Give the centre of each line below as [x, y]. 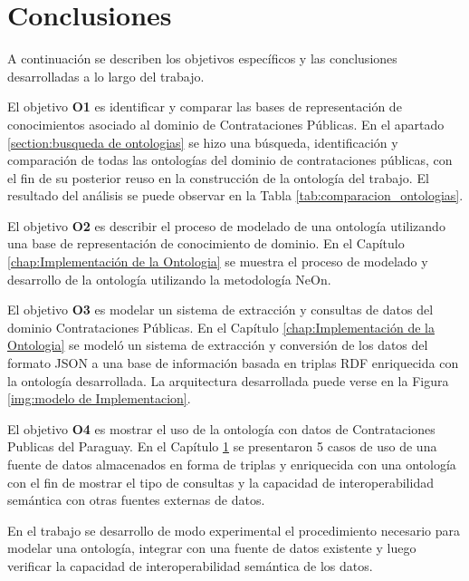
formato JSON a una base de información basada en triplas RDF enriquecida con [233, 363]
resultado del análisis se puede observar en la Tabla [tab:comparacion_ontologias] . [235, 195]
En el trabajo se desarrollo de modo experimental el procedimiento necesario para [234, 530]
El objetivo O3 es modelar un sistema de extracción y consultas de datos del [220, 310]
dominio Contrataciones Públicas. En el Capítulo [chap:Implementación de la [221, 327]
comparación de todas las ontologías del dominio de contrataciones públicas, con [230, 160]
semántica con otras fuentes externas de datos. [136, 500]
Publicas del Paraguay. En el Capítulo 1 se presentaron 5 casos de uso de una [222, 446]
